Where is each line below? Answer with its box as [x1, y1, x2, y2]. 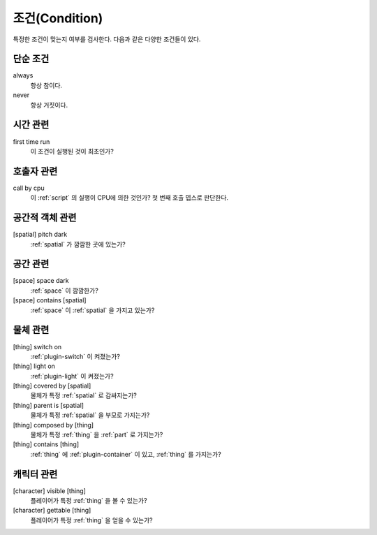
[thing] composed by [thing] [13, 420, 94, 429]
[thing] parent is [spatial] [13, 401, 84, 409]
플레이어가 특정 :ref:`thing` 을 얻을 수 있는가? [30, 515, 153, 524]
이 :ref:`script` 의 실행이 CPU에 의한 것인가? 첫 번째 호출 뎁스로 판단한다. [30, 193, 229, 202]
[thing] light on [13, 362, 56, 370]
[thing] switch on [13, 342, 62, 351]
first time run [13, 137, 50, 146]
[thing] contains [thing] [13, 440, 80, 448]
